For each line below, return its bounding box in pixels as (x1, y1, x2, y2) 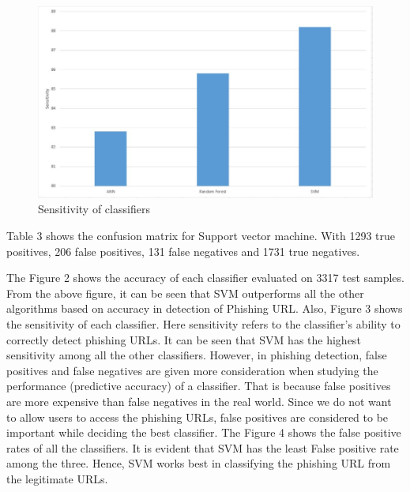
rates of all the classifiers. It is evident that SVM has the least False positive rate (6, 439, 399, 456)
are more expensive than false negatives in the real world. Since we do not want (6, 393, 392, 409)
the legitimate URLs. (6, 470, 108, 486)
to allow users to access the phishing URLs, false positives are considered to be (6, 408, 389, 425)
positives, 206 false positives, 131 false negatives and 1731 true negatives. (6, 242, 360, 259)
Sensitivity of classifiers (38, 201, 150, 217)
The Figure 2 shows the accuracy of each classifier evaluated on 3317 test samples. (6, 269, 404, 286)
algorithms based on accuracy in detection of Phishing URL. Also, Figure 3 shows (6, 300, 403, 317)
